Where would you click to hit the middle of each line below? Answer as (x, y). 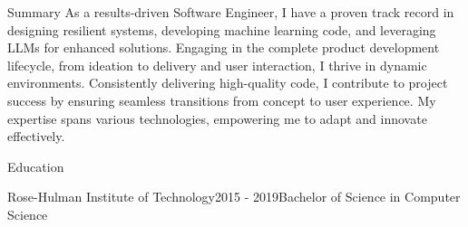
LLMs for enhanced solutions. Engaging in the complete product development (224, 47)
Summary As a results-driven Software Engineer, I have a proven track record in (231, 12)
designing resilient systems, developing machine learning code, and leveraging (222, 29)
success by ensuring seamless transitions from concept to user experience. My (222, 100)
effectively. (36, 136)
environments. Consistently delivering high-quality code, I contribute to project (228, 83)
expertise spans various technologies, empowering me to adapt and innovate (217, 118)
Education (36, 166)
